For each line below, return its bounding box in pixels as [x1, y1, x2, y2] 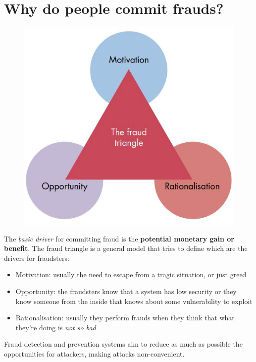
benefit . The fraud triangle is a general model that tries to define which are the [4, 243, 248, 253]
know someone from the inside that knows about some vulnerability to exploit [15, 296, 253, 306]
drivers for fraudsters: [4, 252, 69, 263]
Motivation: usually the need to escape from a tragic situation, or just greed [15, 269, 247, 280]
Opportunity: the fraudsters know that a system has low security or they [15, 286, 237, 296]
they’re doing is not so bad [15, 322, 96, 332]
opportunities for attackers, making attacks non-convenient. [4, 348, 185, 359]
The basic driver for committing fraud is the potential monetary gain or [4, 233, 234, 243]
